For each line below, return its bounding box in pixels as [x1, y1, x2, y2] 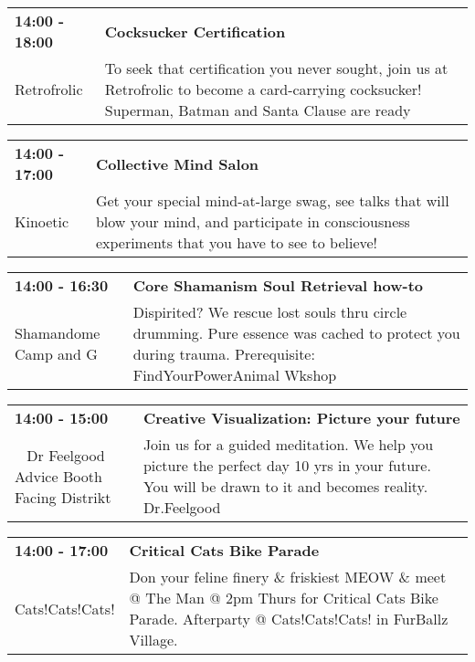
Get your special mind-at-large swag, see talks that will [95, 190, 449, 211]
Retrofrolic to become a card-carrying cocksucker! [104, 79, 422, 100]
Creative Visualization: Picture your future [142, 407, 460, 428]
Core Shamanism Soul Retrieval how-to [132, 275, 424, 296]
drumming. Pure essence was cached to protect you [132, 322, 460, 343]
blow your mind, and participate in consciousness [95, 211, 410, 232]
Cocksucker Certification [104, 20, 286, 42]
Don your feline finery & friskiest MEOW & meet [129, 566, 447, 587]
